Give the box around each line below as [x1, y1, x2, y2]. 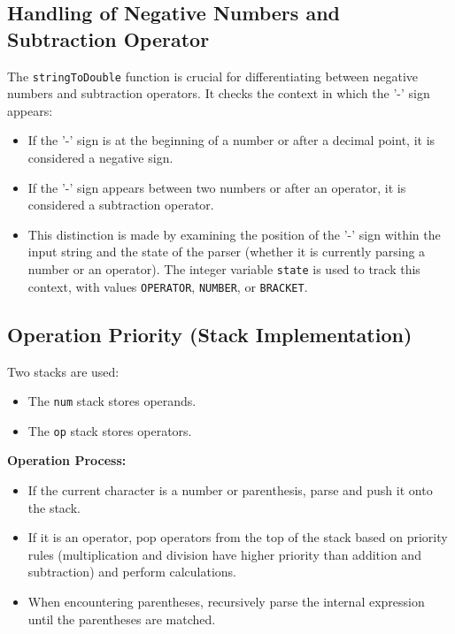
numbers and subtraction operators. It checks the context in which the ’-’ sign [7, 84, 430, 103]
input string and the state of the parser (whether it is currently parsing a [27, 242, 426, 261]
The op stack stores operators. [27, 421, 192, 439]
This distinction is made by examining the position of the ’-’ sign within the [27, 225, 441, 243]
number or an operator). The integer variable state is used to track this [27, 260, 420, 278]
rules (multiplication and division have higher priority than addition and [27, 545, 421, 563]
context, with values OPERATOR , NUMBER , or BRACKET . [27, 277, 308, 295]
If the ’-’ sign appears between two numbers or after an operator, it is [27, 178, 406, 196]
